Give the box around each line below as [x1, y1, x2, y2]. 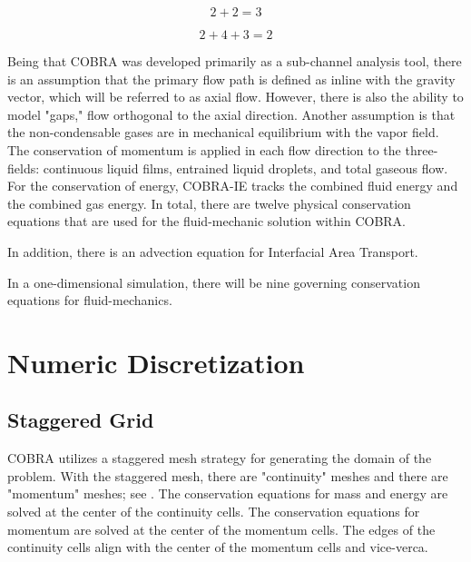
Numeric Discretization [7, 343, 305, 380]
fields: [7, 158, 40, 177]
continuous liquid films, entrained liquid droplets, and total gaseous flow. [43, 158, 448, 177]
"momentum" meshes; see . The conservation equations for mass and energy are [7, 484, 448, 503]
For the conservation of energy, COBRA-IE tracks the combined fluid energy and [7, 176, 458, 195]
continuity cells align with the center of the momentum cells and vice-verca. [7, 537, 428, 557]
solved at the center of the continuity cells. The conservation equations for [7, 502, 420, 521]
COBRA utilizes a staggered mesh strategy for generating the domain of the [7, 449, 432, 468]
